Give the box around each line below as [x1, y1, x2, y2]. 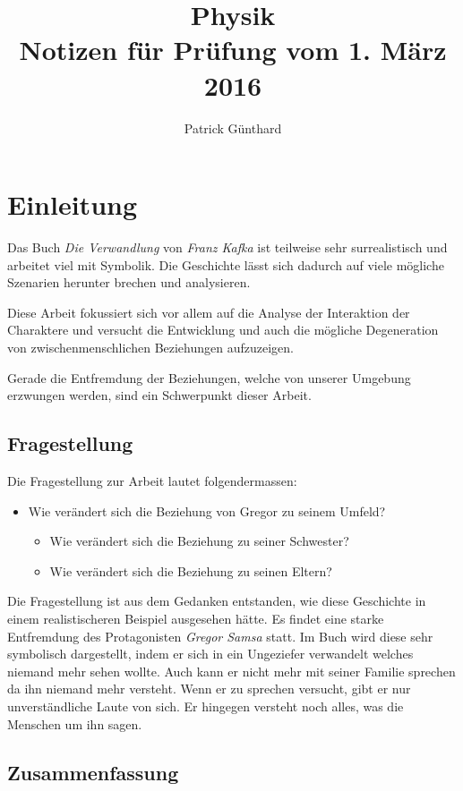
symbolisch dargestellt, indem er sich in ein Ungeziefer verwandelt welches [7, 644, 414, 663]
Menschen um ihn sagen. [7, 714, 142, 733]
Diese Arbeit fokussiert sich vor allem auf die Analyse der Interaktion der [7, 302, 410, 321]
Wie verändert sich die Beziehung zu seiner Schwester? [49, 532, 349, 550]
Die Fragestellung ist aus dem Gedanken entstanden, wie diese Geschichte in [7, 591, 426, 610]
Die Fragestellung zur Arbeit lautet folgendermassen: [7, 471, 297, 489]
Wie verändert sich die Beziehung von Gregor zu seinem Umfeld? [28, 501, 386, 520]
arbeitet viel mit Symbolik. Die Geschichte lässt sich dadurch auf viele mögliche [7, 255, 444, 274]
